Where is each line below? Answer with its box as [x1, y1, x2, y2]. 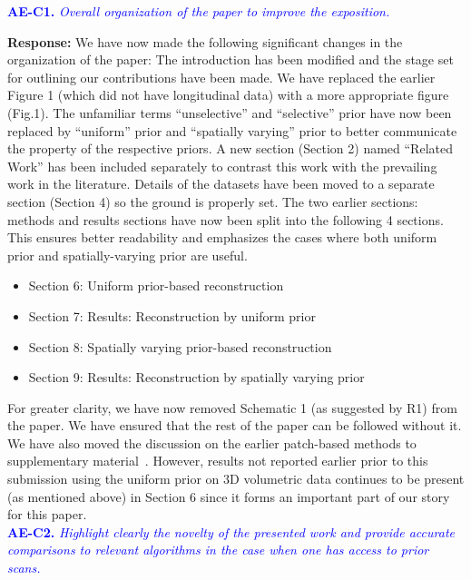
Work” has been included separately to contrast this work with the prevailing [7, 156, 437, 175]
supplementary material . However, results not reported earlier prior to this [7, 451, 428, 470]
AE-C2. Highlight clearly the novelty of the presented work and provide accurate [7, 522, 455, 541]
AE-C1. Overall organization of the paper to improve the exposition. [7, 2, 390, 20]
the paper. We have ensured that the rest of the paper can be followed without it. [7, 416, 462, 435]
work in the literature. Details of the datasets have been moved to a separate [7, 174, 435, 193]
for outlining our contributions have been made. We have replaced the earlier [7, 67, 436, 86]
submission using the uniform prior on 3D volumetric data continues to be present [7, 469, 465, 488]
